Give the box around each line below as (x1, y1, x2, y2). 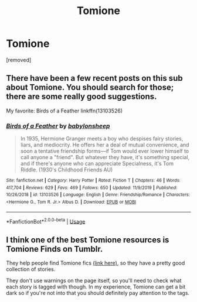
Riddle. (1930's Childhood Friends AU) (20, 166, 113, 173)
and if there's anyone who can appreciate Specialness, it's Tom (20, 160, 174, 167)
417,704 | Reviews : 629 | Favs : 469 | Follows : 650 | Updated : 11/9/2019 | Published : (6, 184, 178, 191)
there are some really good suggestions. (6, 92, 157, 102)
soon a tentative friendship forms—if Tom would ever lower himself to (20, 147, 189, 155)
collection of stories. (6, 266, 56, 273)
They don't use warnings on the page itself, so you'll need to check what (6, 277, 182, 284)
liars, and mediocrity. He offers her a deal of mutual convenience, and (20, 142, 189, 149)
